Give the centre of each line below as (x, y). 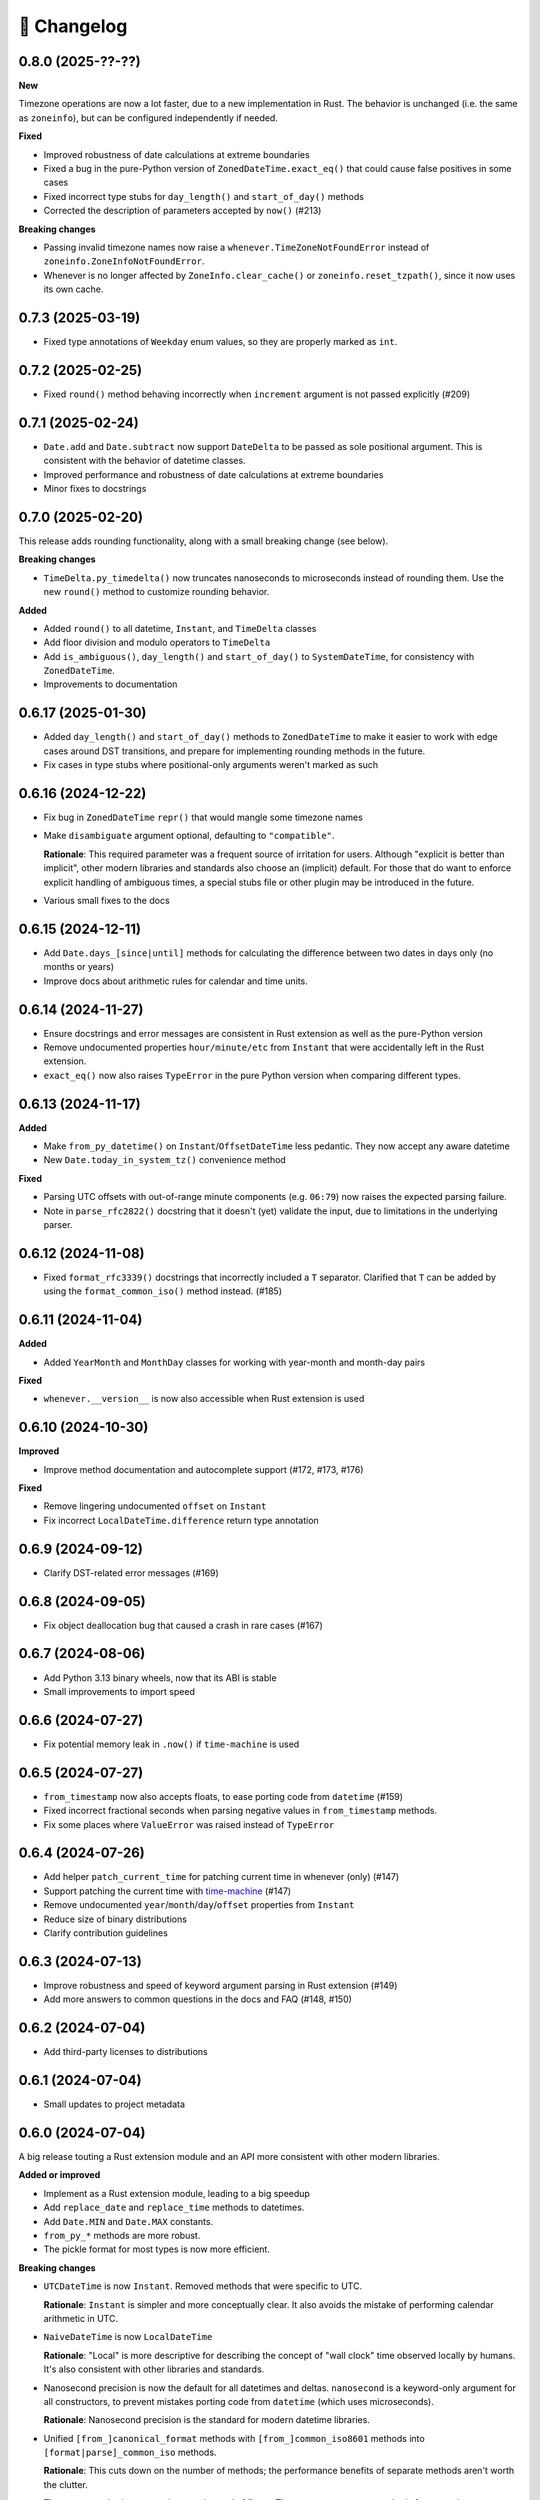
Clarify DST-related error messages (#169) (131, 1572)
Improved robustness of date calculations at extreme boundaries (176, 154)
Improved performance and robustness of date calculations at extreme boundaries (213, 474)
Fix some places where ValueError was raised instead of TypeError (189, 1824)
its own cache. (73, 289)
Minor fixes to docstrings (95, 489)
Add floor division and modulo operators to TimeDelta (157, 642)
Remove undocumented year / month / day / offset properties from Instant (199, 1905)
